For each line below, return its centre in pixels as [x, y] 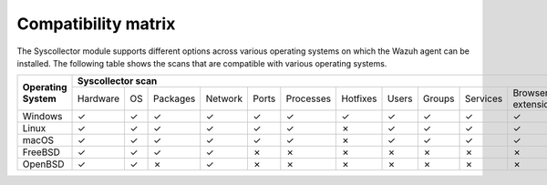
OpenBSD [43, 164]
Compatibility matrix [96, 24]
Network [224, 98]
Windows [42, 117]
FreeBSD [41, 152]
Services [484, 98]
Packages [175, 98]
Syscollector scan [118, 81]
